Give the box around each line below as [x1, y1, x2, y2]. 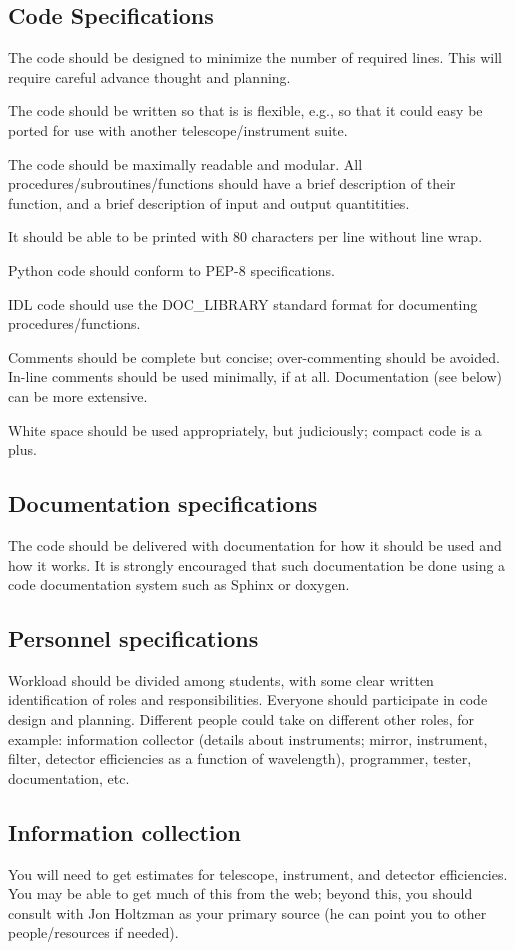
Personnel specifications [8, 623, 259, 654]
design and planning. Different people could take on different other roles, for [8, 709, 475, 730]
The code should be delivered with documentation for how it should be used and [8, 534, 502, 555]
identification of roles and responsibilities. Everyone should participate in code [8, 689, 488, 710]
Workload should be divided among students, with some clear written [8, 669, 434, 690]
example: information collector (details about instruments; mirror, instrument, [8, 728, 488, 749]
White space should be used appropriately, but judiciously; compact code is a [8, 419, 482, 440]
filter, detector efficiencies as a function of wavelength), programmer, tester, [8, 748, 472, 769]
